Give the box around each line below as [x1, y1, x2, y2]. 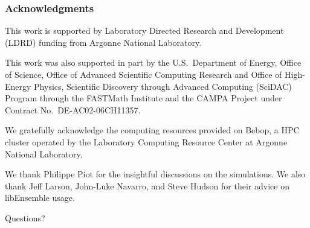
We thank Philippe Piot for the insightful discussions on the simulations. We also [5, 168, 306, 180]
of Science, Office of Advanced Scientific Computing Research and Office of [5, 68, 282, 80]
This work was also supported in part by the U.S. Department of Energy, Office [5, 56, 302, 69]
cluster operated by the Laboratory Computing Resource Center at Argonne [5, 135, 288, 148]
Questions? [5, 211, 45, 224]
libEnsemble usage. [5, 191, 75, 204]
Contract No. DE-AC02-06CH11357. [5, 103, 141, 116]
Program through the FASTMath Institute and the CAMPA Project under [5, 92, 282, 104]
